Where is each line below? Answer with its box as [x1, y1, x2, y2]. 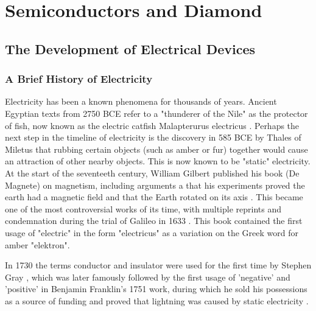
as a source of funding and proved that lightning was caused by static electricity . [5, 294, 309, 307]
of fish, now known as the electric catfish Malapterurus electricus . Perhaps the [5, 119, 300, 131]
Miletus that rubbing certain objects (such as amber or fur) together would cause [5, 142, 308, 155]
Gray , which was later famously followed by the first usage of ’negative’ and [5, 270, 290, 283]
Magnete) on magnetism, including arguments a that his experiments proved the [5, 178, 305, 191]
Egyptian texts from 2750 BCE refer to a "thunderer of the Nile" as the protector [5, 107, 308, 119]
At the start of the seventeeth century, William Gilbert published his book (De [5, 166, 300, 179]
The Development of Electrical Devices [5, 39, 256, 58]
